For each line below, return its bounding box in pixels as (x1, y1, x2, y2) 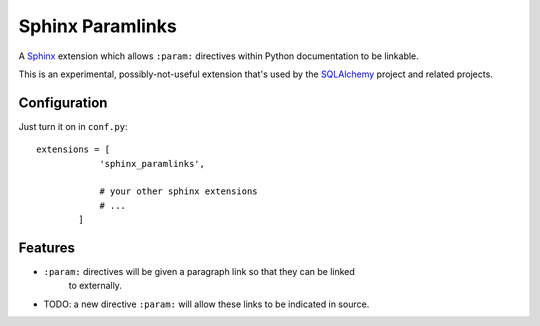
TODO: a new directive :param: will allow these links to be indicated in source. (43, 298, 370, 310)
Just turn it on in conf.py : (18, 120, 128, 132)
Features (18, 240, 75, 256)
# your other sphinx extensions (99, 186, 259, 197)
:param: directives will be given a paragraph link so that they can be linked (43, 266, 355, 278)
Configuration (18, 94, 108, 111)
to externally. (68, 280, 122, 292)
